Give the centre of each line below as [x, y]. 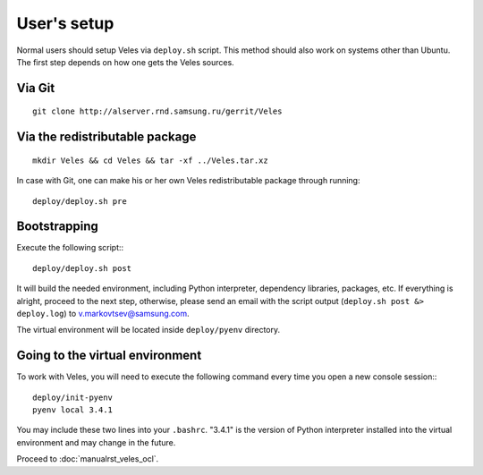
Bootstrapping [57, 227]
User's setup [65, 23]
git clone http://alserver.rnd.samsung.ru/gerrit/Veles [157, 111]
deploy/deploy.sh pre [80, 201]
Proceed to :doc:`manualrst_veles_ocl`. [88, 459]
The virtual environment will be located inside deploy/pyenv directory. [148, 330]
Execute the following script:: [70, 248]
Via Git [36, 88]
